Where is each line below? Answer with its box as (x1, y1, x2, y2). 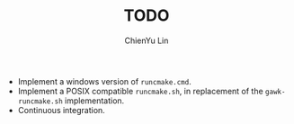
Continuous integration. (17, 104, 105, 115)
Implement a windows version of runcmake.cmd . (17, 75, 192, 86)
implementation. (64, 95, 125, 106)
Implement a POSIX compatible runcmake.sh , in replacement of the (17, 85, 263, 96)
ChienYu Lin (124, 35, 169, 46)
